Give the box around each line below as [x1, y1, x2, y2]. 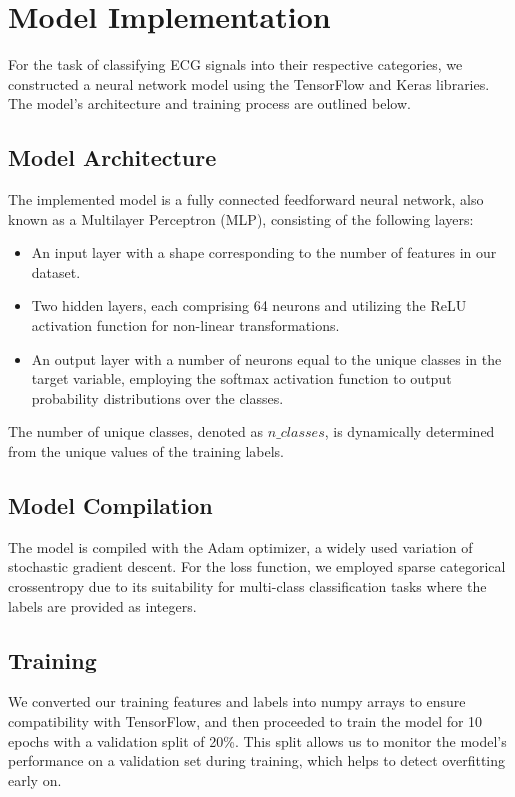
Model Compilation [8, 490, 213, 521]
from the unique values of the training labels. [8, 441, 284, 462]
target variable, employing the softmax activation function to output [31, 368, 452, 389]
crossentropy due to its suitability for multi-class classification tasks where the [8, 576, 487, 597]
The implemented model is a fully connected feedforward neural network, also [8, 189, 484, 210]
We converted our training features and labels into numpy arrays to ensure [8, 691, 466, 712]
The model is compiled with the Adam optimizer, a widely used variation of [8, 536, 473, 557]
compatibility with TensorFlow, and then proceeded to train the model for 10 [8, 711, 483, 732]
